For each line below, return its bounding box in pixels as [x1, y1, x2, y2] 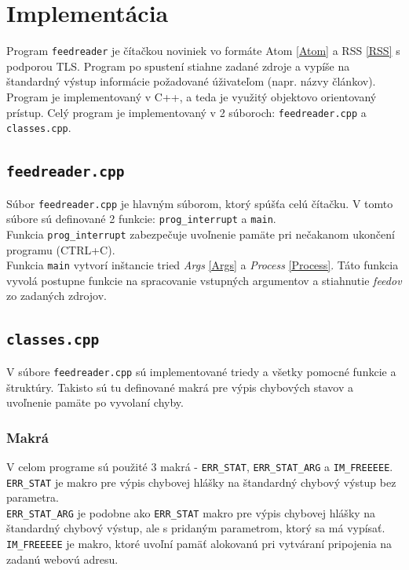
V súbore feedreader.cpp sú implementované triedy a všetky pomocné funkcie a [6, 363, 396, 379]
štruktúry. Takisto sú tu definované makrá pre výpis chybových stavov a [6, 378, 353, 395]
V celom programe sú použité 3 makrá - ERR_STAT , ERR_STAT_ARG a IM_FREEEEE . [6, 458, 393, 474]
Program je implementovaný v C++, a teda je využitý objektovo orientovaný [6, 88, 377, 104]
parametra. [6, 489, 59, 506]
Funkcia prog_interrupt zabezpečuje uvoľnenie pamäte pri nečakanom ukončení [6, 225, 395, 242]
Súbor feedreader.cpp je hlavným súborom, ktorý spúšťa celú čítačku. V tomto [6, 195, 393, 211]
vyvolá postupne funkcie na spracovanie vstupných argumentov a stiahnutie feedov [6, 272, 402, 288]
